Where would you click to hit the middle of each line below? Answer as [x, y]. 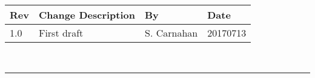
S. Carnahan [171, 33]
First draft [61, 33]
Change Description [87, 15]
